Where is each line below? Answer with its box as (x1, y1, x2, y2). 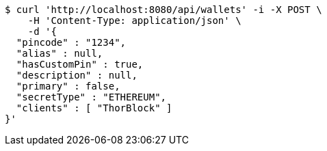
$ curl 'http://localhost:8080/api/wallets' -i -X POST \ (5, 4, 322, 15)
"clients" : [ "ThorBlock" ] (16, 102, 172, 113)
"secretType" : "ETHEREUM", (16, 92, 167, 102)
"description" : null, (16, 70, 138, 81)
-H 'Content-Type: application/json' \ (27, 15, 241, 26)
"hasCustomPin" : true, (16, 59, 144, 70)
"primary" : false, (16, 81, 120, 92)
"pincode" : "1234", (16, 37, 127, 48)
